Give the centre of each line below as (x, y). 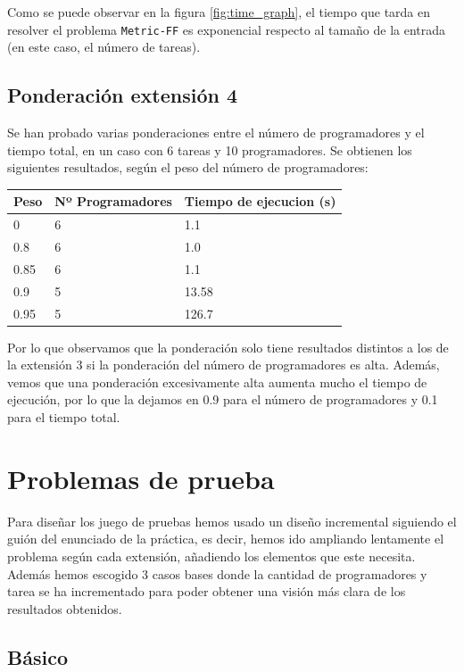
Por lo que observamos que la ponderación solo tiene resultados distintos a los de (228, 347)
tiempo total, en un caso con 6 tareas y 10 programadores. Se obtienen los (210, 149)
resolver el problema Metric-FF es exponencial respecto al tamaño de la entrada (227, 29)
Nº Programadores (113, 201)
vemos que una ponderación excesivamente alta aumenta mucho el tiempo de (217, 382)
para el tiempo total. (64, 417)
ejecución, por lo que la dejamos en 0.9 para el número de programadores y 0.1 (223, 399)
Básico (37, 656)
